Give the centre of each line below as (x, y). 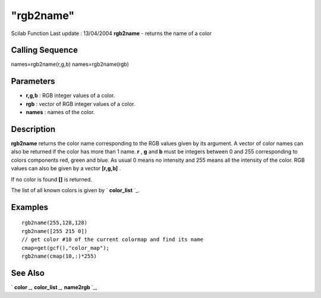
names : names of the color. (60, 112)
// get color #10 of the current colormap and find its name (112, 240)
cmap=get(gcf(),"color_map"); (66, 248)
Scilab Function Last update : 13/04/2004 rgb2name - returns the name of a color (111, 33)
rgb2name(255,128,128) (55, 223)
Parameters (33, 81)
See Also (28, 273)
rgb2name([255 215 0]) (55, 231)
